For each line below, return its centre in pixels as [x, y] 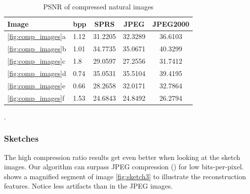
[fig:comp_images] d [37, 73]
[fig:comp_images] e [37, 85]
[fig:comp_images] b [37, 49]
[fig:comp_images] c [37, 61]
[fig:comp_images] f [36, 97]
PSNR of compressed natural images [98, 6]
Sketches [21, 138]
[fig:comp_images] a [37, 36]
